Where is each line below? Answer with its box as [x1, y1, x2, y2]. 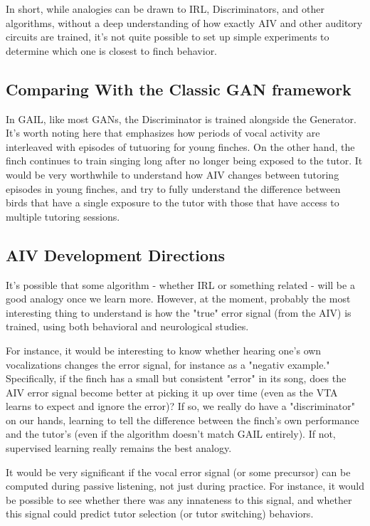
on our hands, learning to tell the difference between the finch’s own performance [6, 412, 359, 427]
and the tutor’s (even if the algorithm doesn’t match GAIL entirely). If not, [6, 426, 336, 441]
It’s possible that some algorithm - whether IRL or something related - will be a [6, 277, 355, 292]
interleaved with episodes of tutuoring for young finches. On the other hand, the [6, 139, 355, 154]
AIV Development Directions [6, 243, 226, 265]
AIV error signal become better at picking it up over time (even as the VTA [6, 384, 338, 399]
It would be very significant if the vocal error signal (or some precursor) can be [6, 464, 351, 479]
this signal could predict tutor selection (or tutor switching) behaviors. [6, 506, 314, 521]
